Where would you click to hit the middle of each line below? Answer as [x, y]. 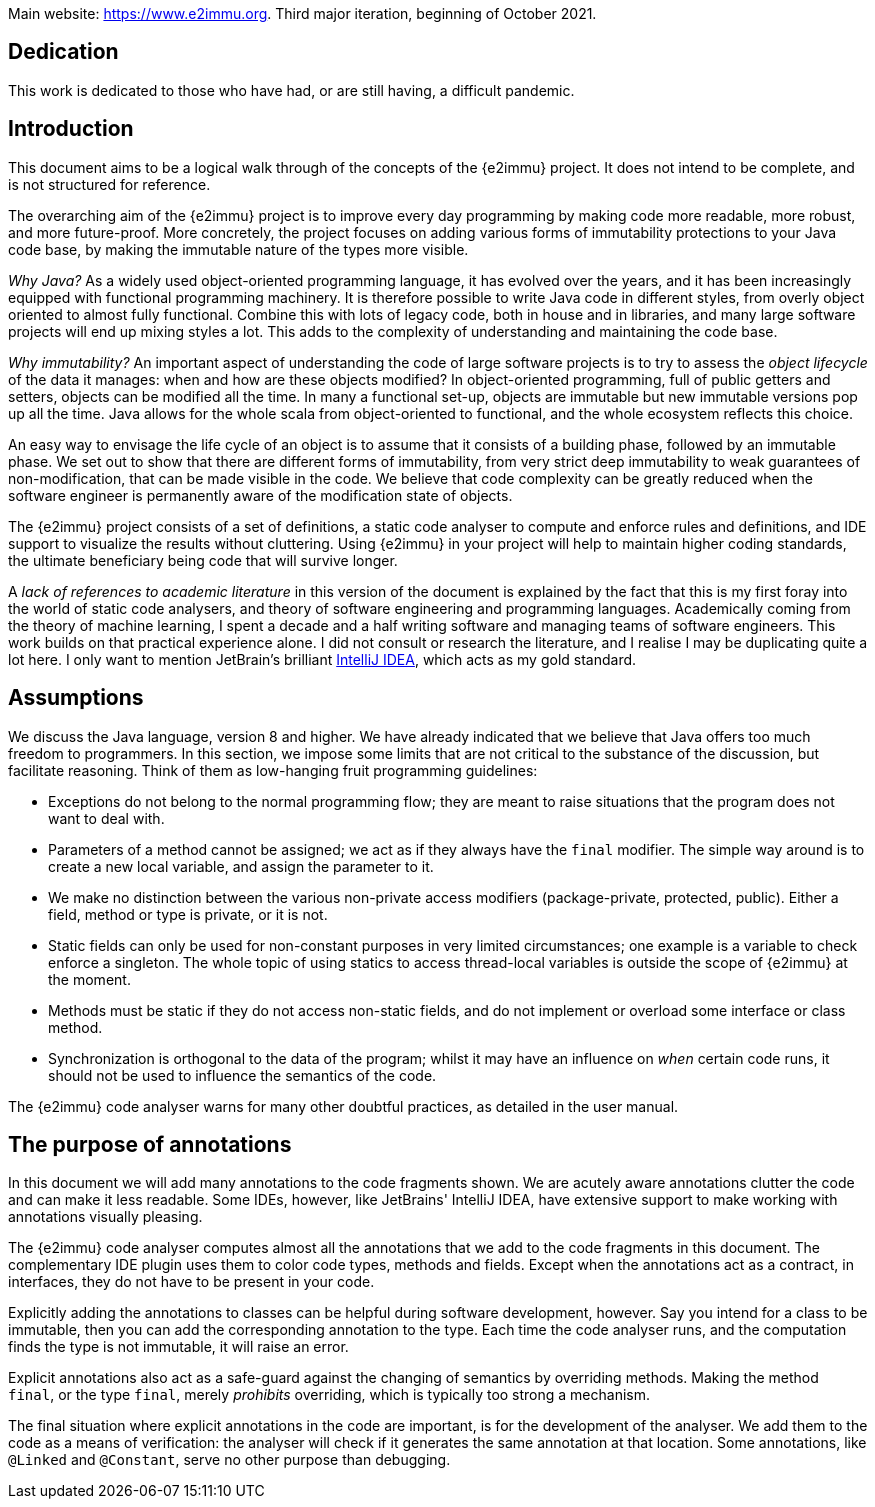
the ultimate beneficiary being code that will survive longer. [203, 560]
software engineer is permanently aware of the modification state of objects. [260, 495]
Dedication [63, 52]
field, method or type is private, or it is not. [188, 914]
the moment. [89, 979]
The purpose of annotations [150, 1144]
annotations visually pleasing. [105, 1217]
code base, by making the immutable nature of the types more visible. [238, 249]
